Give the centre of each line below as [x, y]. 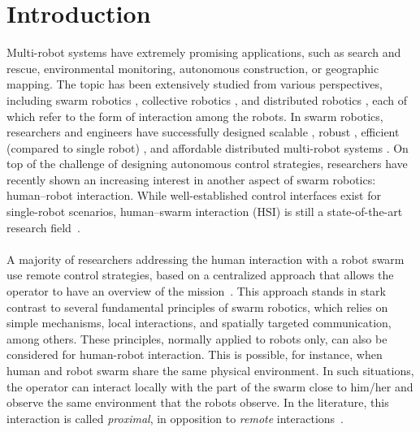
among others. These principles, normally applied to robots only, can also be [197, 338]
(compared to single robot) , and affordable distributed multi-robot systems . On [208, 147]
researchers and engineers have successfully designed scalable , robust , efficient [203, 132]
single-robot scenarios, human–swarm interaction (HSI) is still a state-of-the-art [205, 212]
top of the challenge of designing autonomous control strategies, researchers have [207, 164]
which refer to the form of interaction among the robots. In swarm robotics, [195, 116]
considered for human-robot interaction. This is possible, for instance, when [195, 354]
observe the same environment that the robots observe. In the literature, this [198, 402]
